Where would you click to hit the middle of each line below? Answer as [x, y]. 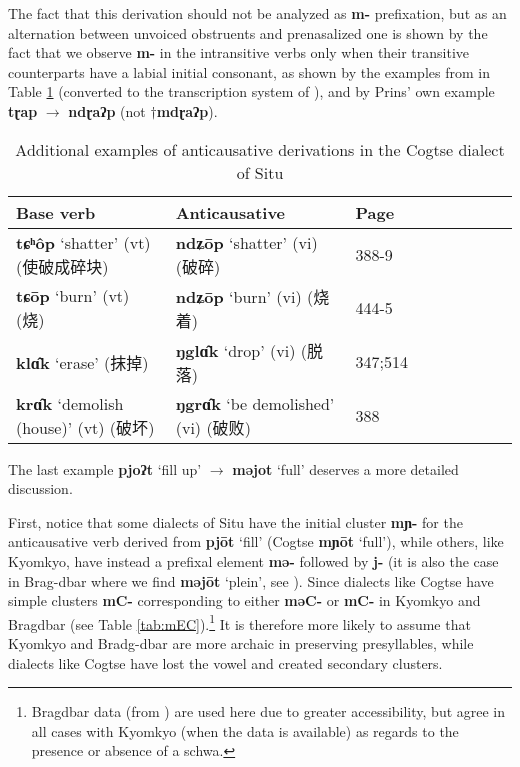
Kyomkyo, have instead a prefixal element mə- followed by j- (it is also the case [253, 560]
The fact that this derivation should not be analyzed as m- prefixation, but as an [257, 13]
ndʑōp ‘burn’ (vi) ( [244, 296]
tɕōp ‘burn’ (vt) [73, 296]
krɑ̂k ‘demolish [70, 403]
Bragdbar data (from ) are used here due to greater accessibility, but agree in [268, 711]
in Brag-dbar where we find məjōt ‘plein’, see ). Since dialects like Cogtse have [251, 580]
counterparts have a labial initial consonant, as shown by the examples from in [249, 71]
